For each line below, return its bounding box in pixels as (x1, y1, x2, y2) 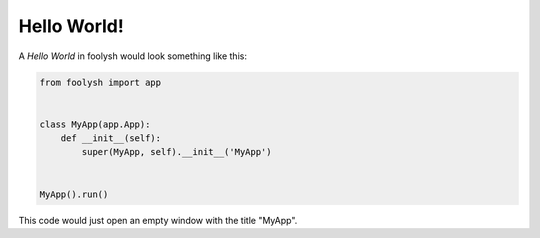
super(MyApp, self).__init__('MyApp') (81, 146, 272, 158)
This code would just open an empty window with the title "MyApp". (18, 214, 298, 226)
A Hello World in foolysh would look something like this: (18, 50, 247, 62)
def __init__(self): (60, 133, 162, 144)
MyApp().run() (39, 188, 109, 200)
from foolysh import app (39, 76, 162, 88)
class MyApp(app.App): (39, 118, 151, 130)
